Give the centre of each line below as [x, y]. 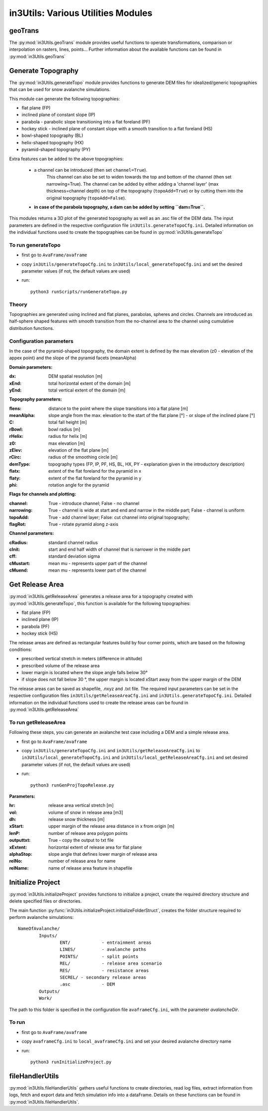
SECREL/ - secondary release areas [103, 977]
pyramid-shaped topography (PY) [56, 150]
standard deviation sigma [74, 556]
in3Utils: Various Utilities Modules [81, 13]
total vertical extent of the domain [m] [87, 390]
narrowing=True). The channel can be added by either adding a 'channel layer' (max [133, 184]
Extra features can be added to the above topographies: [67, 159]
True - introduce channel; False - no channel [94, 503]
